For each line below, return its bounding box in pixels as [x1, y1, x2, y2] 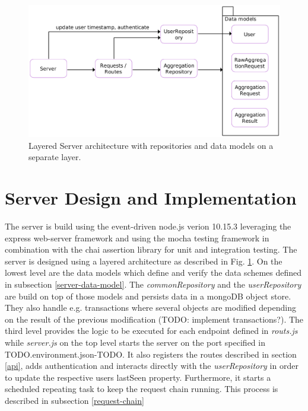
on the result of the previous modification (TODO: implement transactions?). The [5, 313, 304, 325]
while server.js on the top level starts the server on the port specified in [5, 336, 265, 349]
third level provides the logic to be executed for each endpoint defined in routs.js [5, 324, 298, 337]
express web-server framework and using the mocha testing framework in [5, 231, 269, 244]
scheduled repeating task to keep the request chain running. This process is [5, 383, 278, 395]
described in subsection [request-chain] [5, 394, 144, 406]
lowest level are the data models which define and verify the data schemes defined [5, 266, 302, 279]
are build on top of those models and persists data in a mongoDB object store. [5, 289, 291, 302]
